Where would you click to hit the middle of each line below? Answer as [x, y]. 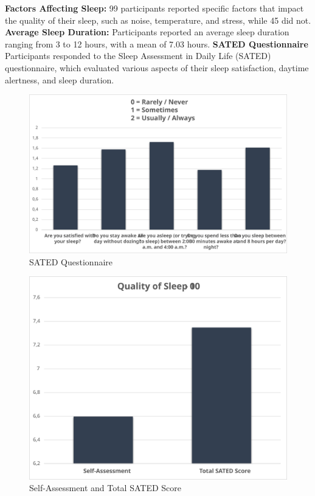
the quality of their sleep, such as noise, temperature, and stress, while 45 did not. [158, 20]
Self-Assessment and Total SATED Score [105, 488]
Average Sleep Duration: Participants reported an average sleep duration [147, 32]
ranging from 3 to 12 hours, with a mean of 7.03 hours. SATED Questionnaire [157, 44]
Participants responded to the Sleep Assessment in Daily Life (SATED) [138, 56]
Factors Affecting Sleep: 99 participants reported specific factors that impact [154, 8]
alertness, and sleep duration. [60, 79]
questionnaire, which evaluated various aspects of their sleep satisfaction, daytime [157, 67]
